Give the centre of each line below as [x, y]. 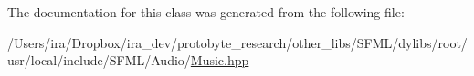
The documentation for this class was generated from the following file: [206, 12]
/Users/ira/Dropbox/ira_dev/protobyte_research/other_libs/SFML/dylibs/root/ [237, 42]
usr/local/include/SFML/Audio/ [99, 60]
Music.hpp [220, 60]
